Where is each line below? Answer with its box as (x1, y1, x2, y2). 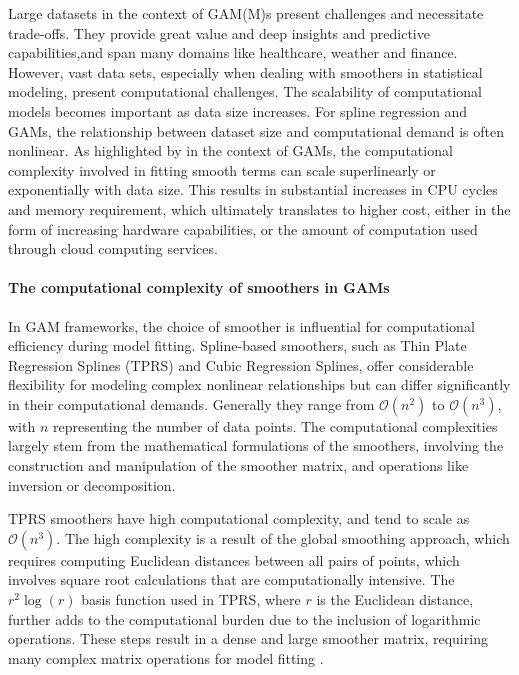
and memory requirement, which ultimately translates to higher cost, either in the (8, 198, 511, 219)
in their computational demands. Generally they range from (8, 393, 375, 414)
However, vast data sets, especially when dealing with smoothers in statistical (8, 61, 483, 82)
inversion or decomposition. (8, 474, 176, 495)
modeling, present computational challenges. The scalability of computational (8, 81, 482, 102)
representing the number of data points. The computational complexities (52, 415, 498, 436)
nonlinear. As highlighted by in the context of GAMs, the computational (8, 140, 453, 161)
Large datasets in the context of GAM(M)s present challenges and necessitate (8, 3, 484, 23)
